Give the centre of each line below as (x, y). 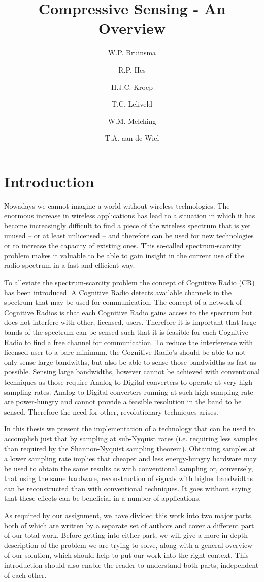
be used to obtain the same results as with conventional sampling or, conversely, (129, 468)
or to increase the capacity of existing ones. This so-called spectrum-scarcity (123, 245)
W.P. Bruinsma (132, 53)
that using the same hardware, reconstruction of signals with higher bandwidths (128, 478)
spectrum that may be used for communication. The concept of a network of (123, 302)
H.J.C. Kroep (132, 87)
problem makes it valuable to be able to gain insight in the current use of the (124, 255)
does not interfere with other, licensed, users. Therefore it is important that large (130, 322)
